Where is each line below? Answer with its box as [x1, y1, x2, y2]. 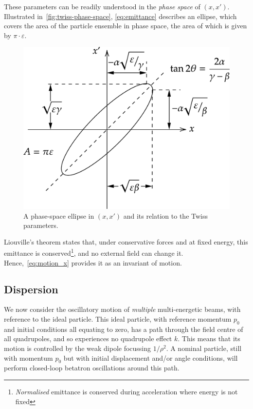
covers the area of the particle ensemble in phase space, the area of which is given [4, 20, 247, 31]
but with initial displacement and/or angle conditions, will [63, 352, 238, 363]
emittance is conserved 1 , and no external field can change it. [4, 246, 183, 258]
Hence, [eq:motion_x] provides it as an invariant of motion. [4, 257, 182, 267]
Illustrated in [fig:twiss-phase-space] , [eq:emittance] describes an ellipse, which [4, 11, 237, 21]
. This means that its [178, 333, 240, 344]
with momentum [4, 352, 53, 363]
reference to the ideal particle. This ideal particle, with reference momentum [4, 314, 232, 324]
